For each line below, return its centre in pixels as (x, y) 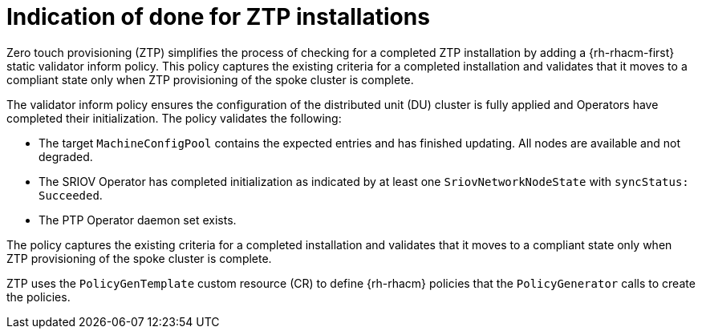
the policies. (39, 297)
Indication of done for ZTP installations (218, 17)
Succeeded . (71, 195)
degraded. (66, 156)
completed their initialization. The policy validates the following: (174, 118)
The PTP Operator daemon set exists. (138, 220)
